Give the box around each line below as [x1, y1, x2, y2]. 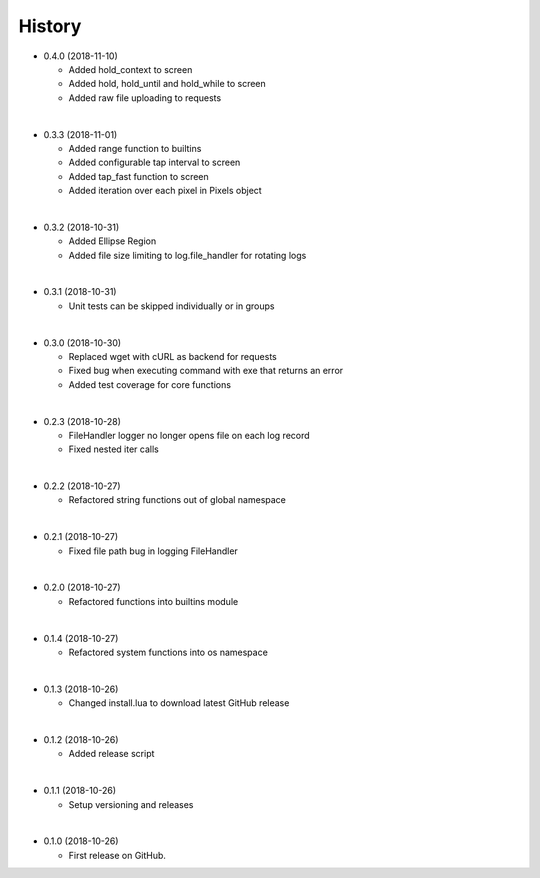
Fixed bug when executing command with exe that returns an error [68, 365, 344, 377]
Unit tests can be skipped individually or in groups [68, 300, 275, 312]
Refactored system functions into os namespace [68, 646, 269, 658]
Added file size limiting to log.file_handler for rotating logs [68, 249, 307, 261]
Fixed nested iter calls [68, 443, 159, 455]
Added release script [68, 748, 155, 760]
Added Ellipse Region [68, 235, 157, 247]
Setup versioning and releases [68, 798, 194, 810]
